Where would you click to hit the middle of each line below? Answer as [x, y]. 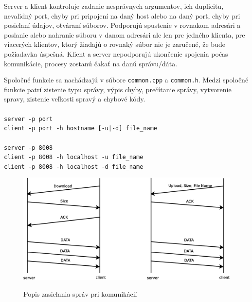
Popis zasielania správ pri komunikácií [80, 293]
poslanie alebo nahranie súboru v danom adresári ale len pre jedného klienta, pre [125, 34]
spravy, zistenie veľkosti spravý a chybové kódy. [75, 99]
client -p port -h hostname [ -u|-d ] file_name [81, 129]
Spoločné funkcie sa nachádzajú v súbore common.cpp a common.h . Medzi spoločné [126, 80]
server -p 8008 [28, 148]
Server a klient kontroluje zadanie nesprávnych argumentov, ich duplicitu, [114, 6]
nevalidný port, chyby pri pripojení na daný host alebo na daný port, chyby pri [122, 15]
